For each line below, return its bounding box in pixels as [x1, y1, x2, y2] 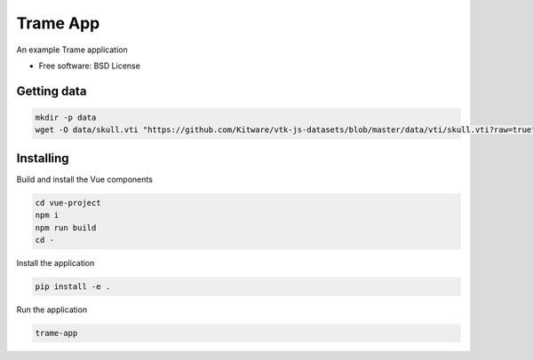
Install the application [16, 257, 95, 268]
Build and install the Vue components [16, 174, 153, 184]
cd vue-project [35, 198, 101, 207]
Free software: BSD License [38, 60, 141, 71]
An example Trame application [16, 44, 128, 55]
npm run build [35, 223, 97, 232]
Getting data [16, 83, 87, 98]
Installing [16, 151, 70, 166]
